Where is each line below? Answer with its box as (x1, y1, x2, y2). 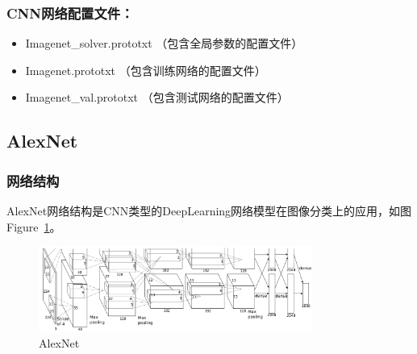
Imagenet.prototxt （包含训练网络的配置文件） (25, 61, 266, 78)
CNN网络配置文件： (6, 2, 134, 23)
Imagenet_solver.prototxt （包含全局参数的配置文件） (25, 35, 303, 52)
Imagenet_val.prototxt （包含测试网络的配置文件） (25, 89, 289, 106)
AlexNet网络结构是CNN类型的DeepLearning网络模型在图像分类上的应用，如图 (6, 202, 412, 219)
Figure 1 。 (6, 218, 61, 235)
